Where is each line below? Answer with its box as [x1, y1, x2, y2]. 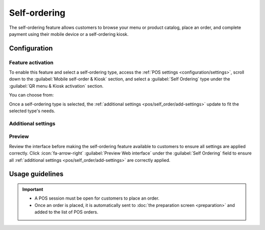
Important [22, 186, 44, 192]
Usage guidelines [9, 170, 64, 179]
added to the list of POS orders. [34, 209, 99, 215]
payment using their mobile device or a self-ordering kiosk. [9, 31, 129, 37]
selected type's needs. [9, 108, 55, 114]
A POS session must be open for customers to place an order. [34, 195, 159, 201]
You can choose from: [9, 92, 54, 98]
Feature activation [9, 59, 53, 66]
